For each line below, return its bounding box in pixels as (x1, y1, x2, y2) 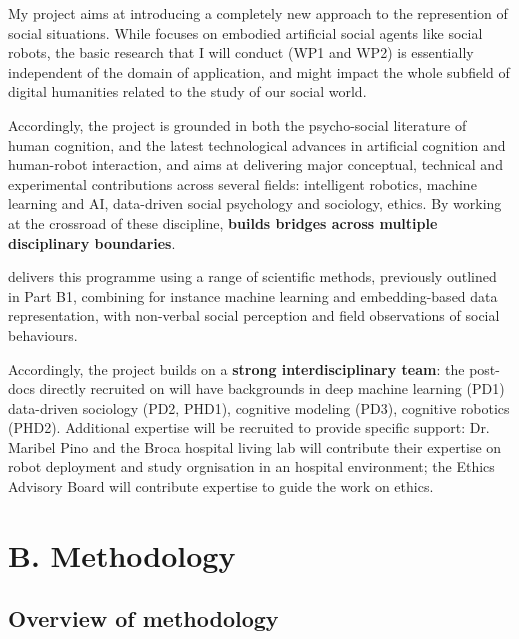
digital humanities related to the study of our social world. (8, 81, 367, 102)
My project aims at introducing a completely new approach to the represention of (8, 3, 508, 23)
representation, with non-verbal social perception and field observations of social (8, 305, 500, 326)
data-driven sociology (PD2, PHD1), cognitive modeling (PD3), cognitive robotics (8, 397, 510, 418)
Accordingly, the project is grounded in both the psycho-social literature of (8, 114, 467, 135)
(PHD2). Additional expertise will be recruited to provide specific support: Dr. (8, 417, 490, 438)
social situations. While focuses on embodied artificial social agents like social (8, 22, 483, 43)
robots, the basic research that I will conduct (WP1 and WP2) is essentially (8, 42, 474, 63)
